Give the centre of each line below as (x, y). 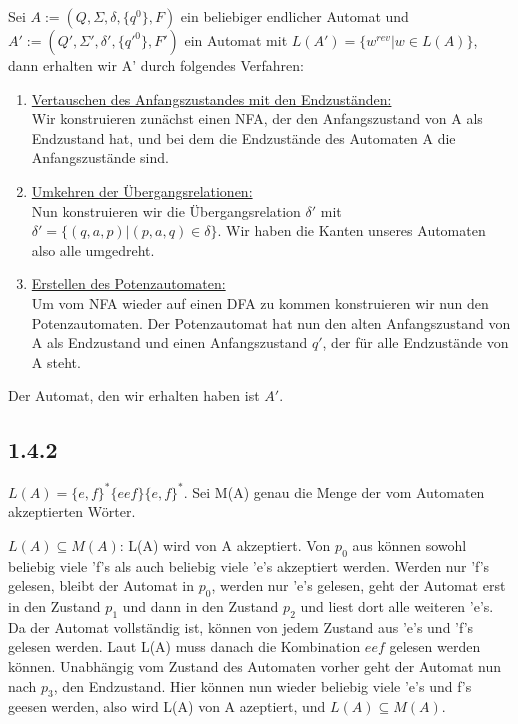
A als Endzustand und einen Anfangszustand (169, 342)
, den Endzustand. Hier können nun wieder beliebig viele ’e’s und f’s (262, 685)
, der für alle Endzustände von (415, 342)
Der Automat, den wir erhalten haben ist (134, 395)
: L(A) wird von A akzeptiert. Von (225, 544)
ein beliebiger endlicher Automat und (294, 16)
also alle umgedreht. (93, 249)
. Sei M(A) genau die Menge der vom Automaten (334, 491)
